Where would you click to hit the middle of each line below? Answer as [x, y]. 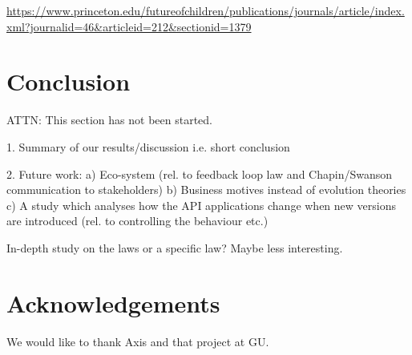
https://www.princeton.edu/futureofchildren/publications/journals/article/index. [206, 10]
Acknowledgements [113, 303]
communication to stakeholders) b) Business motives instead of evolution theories [206, 190]
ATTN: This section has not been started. [109, 120]
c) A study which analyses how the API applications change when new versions [201, 205]
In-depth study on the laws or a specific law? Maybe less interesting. [175, 247]
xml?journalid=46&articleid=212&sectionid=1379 [129, 26]
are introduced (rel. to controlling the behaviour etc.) [137, 221]
